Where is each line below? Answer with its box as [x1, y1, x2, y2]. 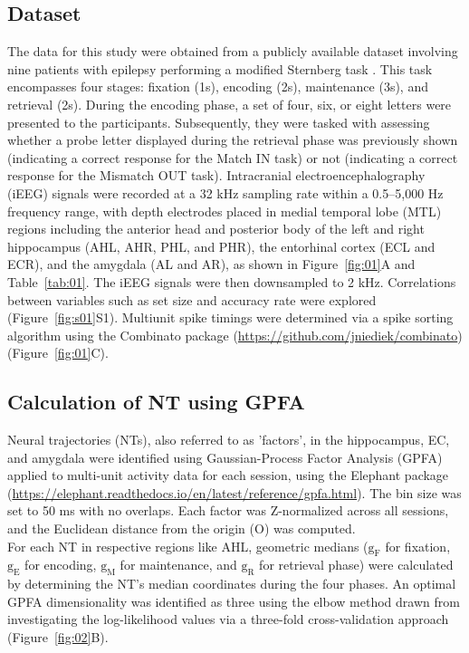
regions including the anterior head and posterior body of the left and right [7, 219, 425, 238]
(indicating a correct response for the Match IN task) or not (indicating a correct [7, 148, 458, 167]
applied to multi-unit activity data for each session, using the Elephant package [7, 466, 449, 485]
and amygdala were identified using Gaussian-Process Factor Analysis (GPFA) [7, 447, 443, 466]
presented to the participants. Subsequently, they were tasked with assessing [7, 112, 430, 131]
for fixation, [385, 536, 451, 555]
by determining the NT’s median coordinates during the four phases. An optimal [7, 574, 456, 593]
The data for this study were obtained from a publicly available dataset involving [7, 42, 458, 61]
